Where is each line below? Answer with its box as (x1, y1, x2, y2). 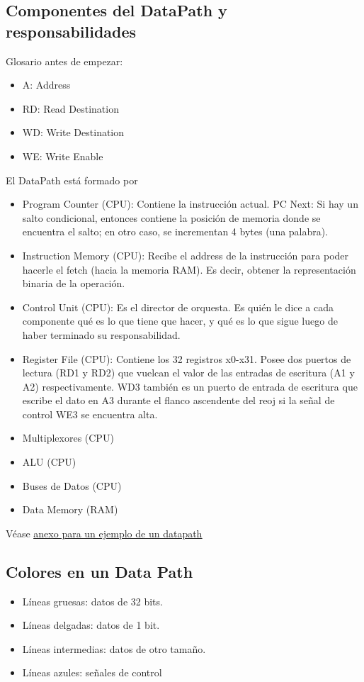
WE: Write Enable (22, 148, 103, 163)
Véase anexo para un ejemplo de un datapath (6, 525, 203, 540)
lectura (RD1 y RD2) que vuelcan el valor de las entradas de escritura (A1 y (22, 365, 355, 380)
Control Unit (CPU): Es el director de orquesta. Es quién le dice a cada (22, 299, 334, 314)
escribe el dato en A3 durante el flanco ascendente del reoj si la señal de (22, 393, 335, 408)
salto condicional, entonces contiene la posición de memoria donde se (22, 210, 321, 225)
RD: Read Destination (22, 101, 119, 116)
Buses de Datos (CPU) (22, 478, 122, 493)
